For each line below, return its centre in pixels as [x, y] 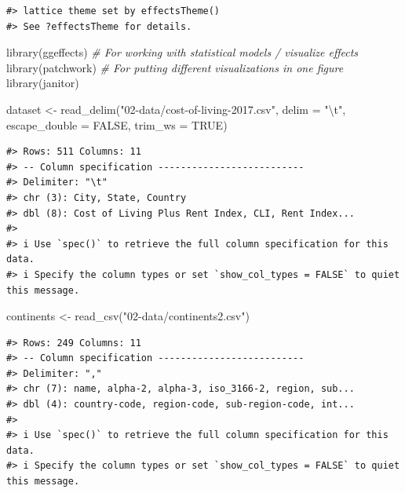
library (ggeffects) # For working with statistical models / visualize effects [182, 52]
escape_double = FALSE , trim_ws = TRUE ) [117, 124]
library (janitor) [43, 83]
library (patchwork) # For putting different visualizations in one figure [175, 67]
